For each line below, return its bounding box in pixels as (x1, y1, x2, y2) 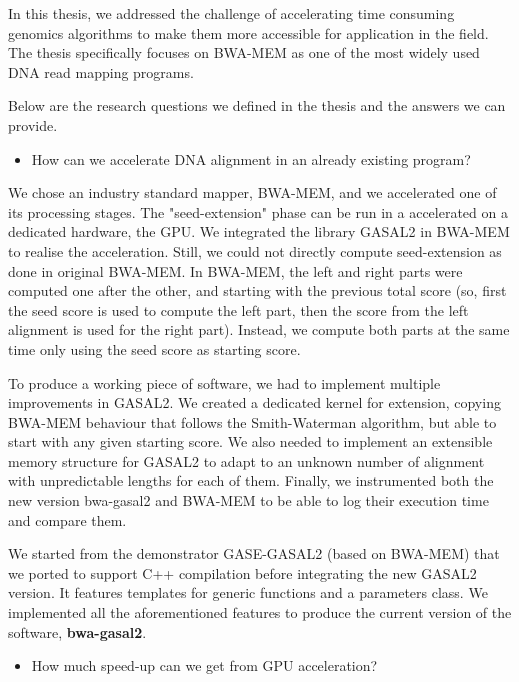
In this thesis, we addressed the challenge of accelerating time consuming (8, 3, 455, 23)
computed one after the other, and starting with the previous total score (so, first (8, 280, 507, 301)
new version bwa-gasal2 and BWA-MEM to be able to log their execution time (8, 490, 489, 511)
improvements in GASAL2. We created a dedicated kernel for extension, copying (8, 392, 501, 413)
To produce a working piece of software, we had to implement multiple (8, 372, 441, 393)
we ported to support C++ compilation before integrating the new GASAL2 (8, 562, 477, 583)
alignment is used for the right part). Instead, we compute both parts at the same (8, 319, 510, 340)
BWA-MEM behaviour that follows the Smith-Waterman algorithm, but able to (8, 411, 497, 432)
